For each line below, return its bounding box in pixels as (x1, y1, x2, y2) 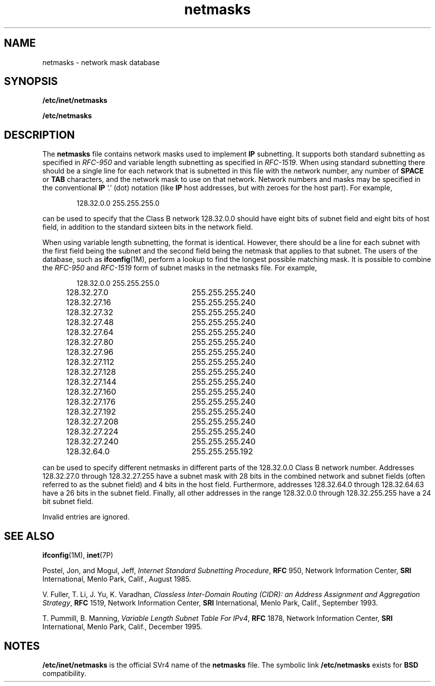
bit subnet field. (42, 497, 93, 506)
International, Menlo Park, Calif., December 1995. (42, 622, 203, 631)
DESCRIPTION (4, 128, 75, 141)
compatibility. (42, 669, 86, 678)
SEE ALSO (4, 529, 55, 542)
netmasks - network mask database (42, 58, 160, 67)
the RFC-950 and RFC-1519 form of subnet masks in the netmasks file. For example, (42, 263, 317, 272)
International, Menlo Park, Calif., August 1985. (42, 575, 192, 584)
